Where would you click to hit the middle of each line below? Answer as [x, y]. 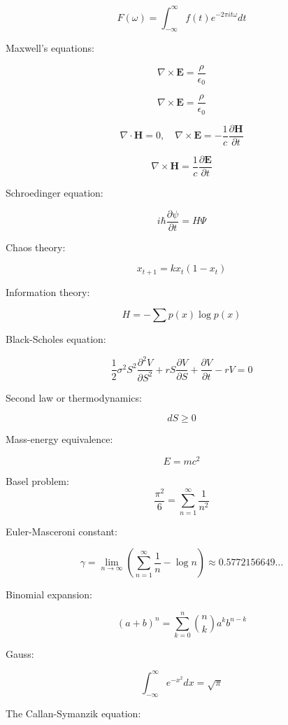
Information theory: [48, 291]
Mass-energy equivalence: [59, 439]
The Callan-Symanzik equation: [73, 713]
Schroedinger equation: [55, 193]
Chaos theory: [36, 247]
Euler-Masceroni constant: [62, 531]
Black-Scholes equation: [56, 339]
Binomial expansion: [49, 594]
